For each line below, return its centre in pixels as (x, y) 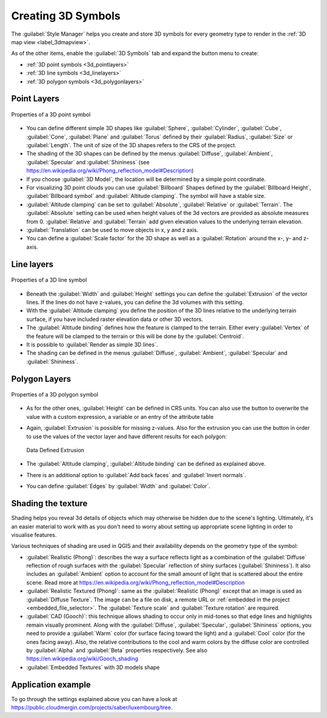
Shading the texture (49, 503)
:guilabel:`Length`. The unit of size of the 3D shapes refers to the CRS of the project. (131, 145)
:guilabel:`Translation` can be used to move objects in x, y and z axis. (112, 229)
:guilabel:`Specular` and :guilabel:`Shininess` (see (88, 162)
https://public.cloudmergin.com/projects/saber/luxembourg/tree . (92, 708)
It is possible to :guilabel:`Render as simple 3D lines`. (92, 344)
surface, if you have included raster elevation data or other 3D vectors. (115, 319)
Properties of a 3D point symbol (51, 114)
